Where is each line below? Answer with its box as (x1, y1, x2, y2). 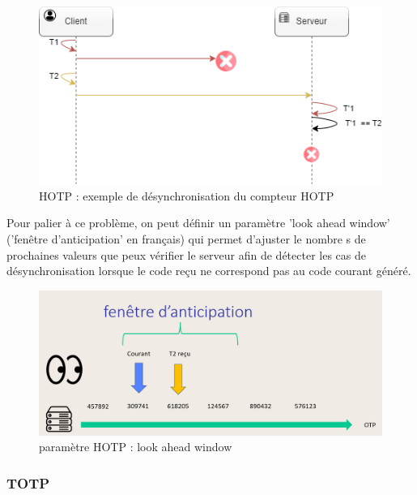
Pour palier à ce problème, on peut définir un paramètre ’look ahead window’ (6, 214, 390, 231)
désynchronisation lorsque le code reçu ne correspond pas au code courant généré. (6, 262, 411, 279)
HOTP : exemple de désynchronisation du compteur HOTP (39, 187, 334, 204)
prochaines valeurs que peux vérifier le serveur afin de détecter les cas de (6, 246, 366, 263)
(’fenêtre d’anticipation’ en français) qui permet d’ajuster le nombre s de (6, 230, 366, 247)
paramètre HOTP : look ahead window (39, 438, 232, 455)
